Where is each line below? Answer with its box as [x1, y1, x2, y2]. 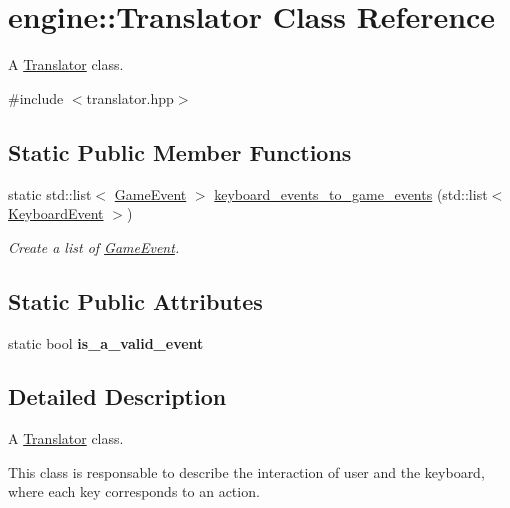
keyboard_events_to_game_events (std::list [214, 183, 488, 204]
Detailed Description [8, 381, 227, 412]
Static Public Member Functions [8, 136, 352, 167]
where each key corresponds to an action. [8, 481, 260, 502]
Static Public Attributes [8, 285, 263, 316]
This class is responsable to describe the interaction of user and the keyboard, [8, 461, 485, 482]
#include [8, 87, 64, 108]
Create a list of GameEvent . [8, 236, 180, 257]
